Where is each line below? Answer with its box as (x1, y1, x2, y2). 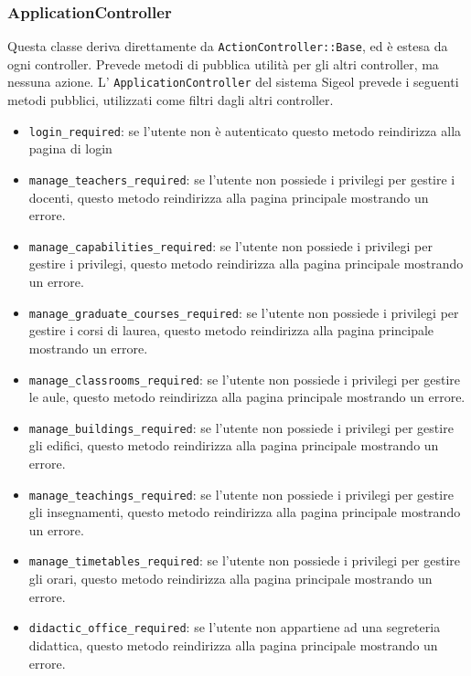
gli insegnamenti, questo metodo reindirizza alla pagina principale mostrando (28, 502, 461, 522)
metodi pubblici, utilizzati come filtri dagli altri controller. (7, 90, 334, 110)
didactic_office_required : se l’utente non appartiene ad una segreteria (28, 618, 441, 637)
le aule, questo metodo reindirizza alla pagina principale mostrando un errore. (28, 387, 466, 407)
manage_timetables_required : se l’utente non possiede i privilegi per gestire (28, 551, 461, 570)
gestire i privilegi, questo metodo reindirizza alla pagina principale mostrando (28, 254, 464, 273)
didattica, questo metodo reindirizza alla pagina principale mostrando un (28, 635, 438, 654)
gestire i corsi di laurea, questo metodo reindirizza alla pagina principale (28, 321, 434, 340)
